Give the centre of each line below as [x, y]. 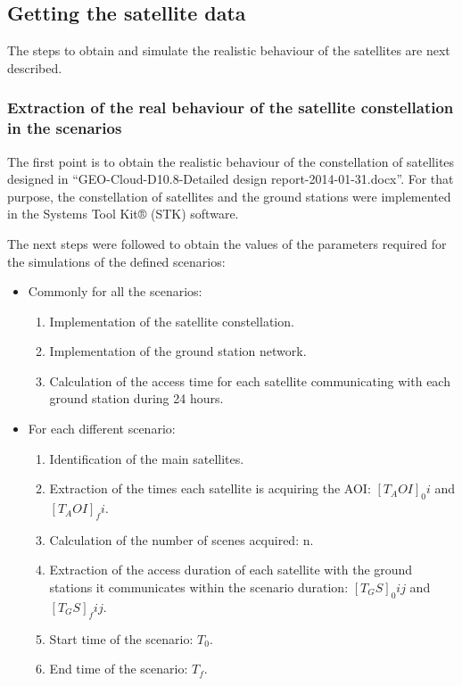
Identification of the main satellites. [147, 458]
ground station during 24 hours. [136, 398]
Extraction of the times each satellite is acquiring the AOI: [210, 488]
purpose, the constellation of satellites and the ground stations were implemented [229, 196]
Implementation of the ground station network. [178, 351]
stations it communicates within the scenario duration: [199, 587]
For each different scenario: [102, 429]
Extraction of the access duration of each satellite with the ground [231, 570]
